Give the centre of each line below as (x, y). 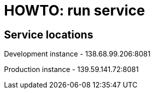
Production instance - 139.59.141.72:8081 (71, 69)
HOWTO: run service (74, 10)
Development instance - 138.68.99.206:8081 (77, 54)
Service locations (49, 34)
